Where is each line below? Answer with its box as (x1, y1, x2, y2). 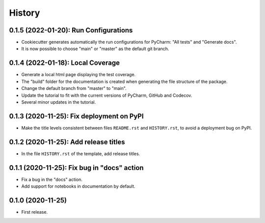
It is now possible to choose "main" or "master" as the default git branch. (21, 46, 169, 52)
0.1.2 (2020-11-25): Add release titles (9, 138, 125, 146)
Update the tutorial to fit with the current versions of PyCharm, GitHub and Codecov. (21, 92, 192, 98)
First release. (21, 209, 48, 215)
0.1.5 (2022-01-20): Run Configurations (9, 26, 133, 34)
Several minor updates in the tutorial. (21, 99, 96, 105)
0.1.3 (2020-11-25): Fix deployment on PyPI (9, 112, 144, 120)
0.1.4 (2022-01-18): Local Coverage (9, 59, 120, 67)
